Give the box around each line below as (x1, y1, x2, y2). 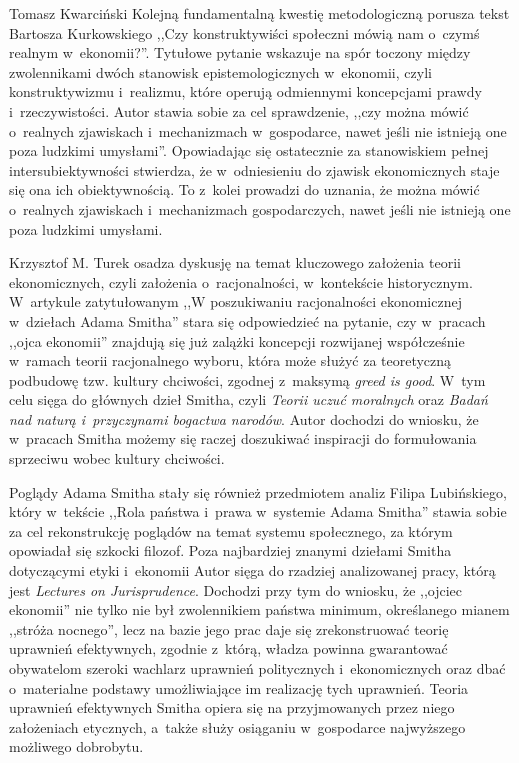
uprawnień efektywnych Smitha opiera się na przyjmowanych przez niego (9, 697, 455, 718)
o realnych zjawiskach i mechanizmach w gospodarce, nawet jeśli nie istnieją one (9, 120, 507, 141)
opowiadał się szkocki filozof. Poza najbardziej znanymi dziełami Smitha (9, 540, 452, 561)
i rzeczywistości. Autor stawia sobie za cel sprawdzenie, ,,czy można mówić (9, 100, 469, 121)
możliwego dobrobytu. (9, 736, 144, 757)
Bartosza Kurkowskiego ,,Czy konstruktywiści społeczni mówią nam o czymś (9, 22, 480, 43)
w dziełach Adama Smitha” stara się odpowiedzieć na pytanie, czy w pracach (9, 310, 486, 331)
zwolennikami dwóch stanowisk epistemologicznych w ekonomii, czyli (9, 61, 432, 82)
